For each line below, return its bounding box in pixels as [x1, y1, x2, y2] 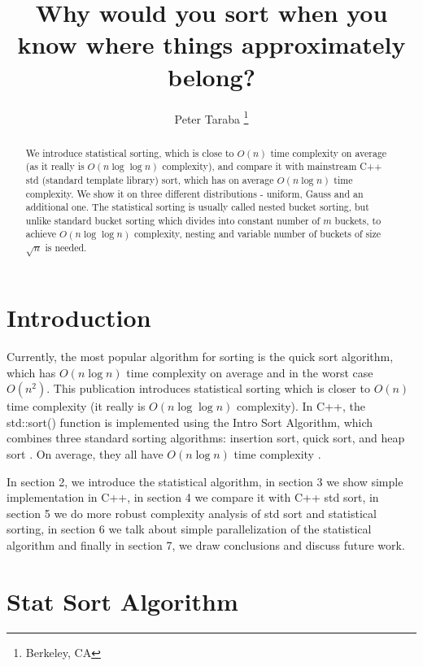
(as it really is [25, 159, 85, 173]
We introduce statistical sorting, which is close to [25, 146, 234, 159]
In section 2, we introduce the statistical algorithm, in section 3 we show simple [7, 472, 403, 490]
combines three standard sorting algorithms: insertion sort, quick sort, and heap [7, 429, 405, 446]
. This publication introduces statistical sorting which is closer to [46, 380, 370, 397]
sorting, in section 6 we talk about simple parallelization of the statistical [7, 520, 372, 538]
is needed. [45, 241, 87, 255]
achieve [25, 227, 57, 241]
